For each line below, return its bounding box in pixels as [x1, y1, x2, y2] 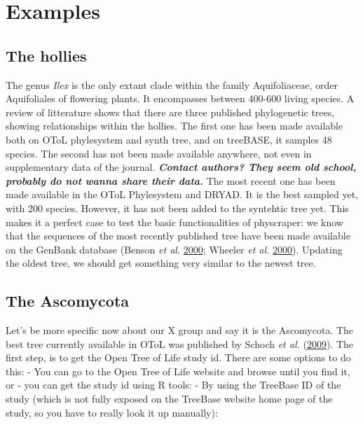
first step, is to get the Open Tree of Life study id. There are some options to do [6, 350, 351, 365]
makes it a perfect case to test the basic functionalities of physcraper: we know [6, 214, 343, 229]
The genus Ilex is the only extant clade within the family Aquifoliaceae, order [6, 77, 338, 92]
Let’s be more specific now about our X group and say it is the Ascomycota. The [6, 323, 354, 337]
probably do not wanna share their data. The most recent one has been [6, 173, 336, 188]
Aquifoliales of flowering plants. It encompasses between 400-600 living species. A [6, 91, 355, 106]
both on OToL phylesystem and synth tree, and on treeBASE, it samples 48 [6, 132, 332, 146]
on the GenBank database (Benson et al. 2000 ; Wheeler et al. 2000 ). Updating [6, 242, 343, 256]
